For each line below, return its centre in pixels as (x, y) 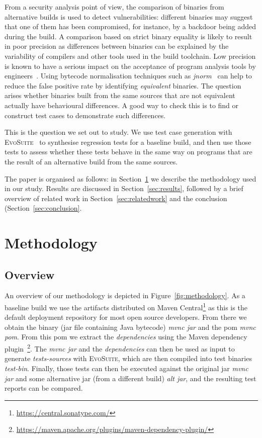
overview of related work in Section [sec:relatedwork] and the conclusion (116, 198)
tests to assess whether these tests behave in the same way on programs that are (128, 152)
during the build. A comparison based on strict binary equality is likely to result (128, 36)
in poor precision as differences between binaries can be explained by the (117, 46)
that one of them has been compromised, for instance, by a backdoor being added (130, 26)
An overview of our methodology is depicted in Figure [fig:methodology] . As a (125, 295)
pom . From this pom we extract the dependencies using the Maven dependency (126, 337)
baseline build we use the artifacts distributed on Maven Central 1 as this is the (126, 306)
